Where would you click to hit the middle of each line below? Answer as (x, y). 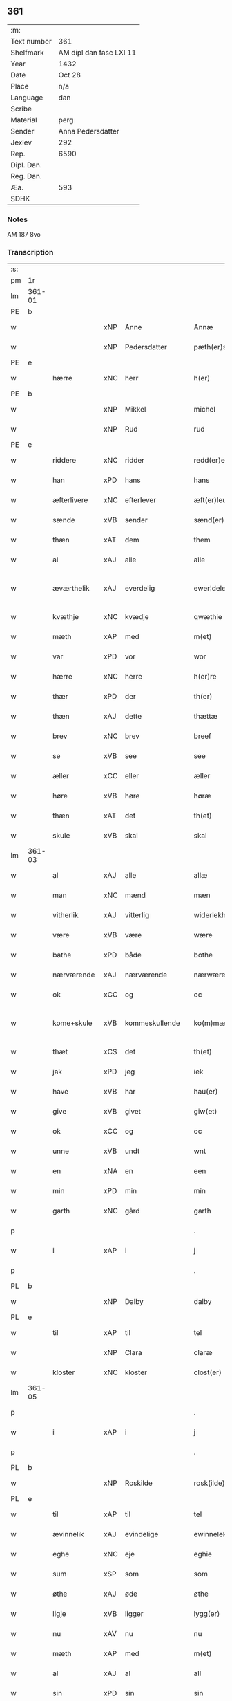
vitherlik (66, 915)
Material (24, 120)
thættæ (205, 717)
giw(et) (205, 1112)
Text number (31, 41)
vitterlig (137, 915)
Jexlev (21, 142)
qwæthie (208, 617)
